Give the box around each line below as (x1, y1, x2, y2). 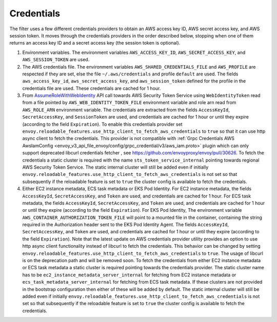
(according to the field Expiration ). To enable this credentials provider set (22, 121, 183, 127)
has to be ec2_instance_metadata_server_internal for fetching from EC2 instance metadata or (22, 272, 236, 278)
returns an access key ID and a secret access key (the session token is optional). (9, 40, 181, 46)
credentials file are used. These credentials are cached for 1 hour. (22, 85, 161, 91)
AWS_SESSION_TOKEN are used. (22, 56, 90, 63)
